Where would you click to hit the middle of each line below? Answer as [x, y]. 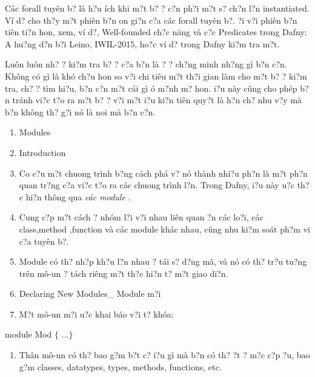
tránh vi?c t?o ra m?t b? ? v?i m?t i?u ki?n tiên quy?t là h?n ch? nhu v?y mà [157, 100]
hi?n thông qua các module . [78, 196]
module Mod [28, 334]
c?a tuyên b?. [44, 241]
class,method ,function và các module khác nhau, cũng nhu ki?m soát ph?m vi [164, 229]
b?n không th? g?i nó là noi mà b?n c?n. [80, 111]
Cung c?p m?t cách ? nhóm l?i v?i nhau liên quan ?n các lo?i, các [141, 217]
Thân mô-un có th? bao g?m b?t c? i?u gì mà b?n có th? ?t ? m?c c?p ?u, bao [164, 355]
